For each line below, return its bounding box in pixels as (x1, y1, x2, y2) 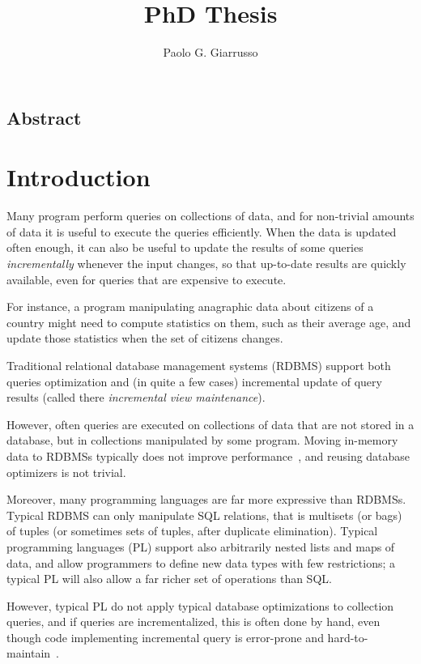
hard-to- (327, 628, 368, 645)
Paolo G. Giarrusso (163, 44, 258, 61)
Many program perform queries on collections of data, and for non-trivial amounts (6, 207, 415, 224)
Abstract (6, 104, 82, 130)
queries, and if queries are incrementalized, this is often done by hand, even (6, 613, 381, 630)
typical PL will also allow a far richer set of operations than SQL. (6, 570, 332, 587)
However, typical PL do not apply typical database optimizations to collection (6, 597, 394, 614)
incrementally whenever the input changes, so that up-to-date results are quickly (6, 255, 406, 272)
